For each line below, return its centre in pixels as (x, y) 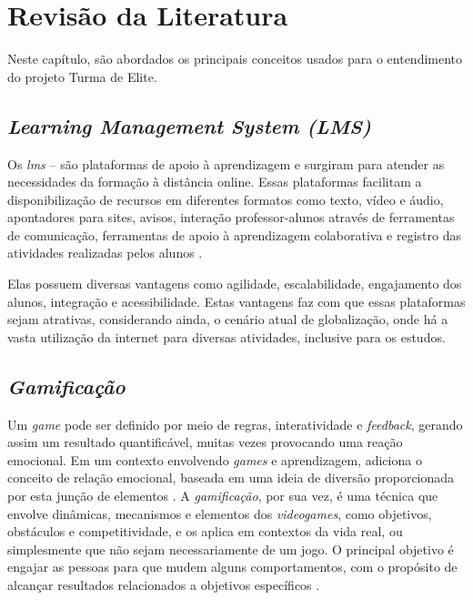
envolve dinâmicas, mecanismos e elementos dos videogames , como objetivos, (220, 513)
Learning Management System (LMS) (189, 125)
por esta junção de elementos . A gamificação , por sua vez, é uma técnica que (223, 496)
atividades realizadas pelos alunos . (105, 253)
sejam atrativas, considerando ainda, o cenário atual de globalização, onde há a (228, 319)
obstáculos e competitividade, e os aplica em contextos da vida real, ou (205, 531)
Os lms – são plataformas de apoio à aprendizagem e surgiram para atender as (226, 163)
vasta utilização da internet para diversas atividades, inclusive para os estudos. (226, 336)
